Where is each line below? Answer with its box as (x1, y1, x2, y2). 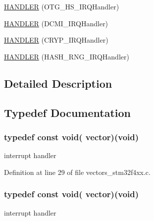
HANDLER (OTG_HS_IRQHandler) (4, 1, 119, 11)
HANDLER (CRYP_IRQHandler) (4, 35, 108, 45)
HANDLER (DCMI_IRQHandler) (4, 18, 108, 28)
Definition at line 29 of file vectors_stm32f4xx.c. (4, 166, 151, 177)
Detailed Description (4, 75, 112, 91)
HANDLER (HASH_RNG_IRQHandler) (4, 51, 129, 61)
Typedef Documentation (4, 105, 131, 120)
